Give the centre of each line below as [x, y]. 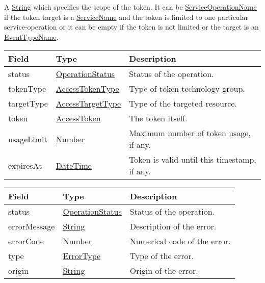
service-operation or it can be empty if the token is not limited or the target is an [131, 27]
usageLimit [28, 139]
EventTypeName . [31, 36]
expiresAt [25, 165]
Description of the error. [173, 226]
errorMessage [32, 226]
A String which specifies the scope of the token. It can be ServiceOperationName [130, 7]
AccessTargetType [88, 104]
